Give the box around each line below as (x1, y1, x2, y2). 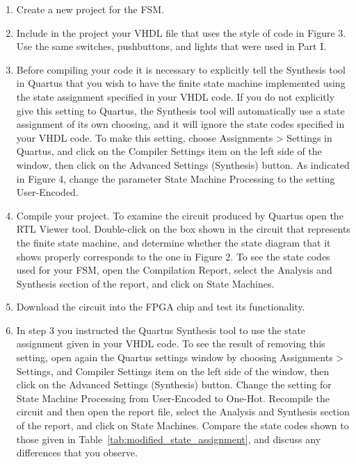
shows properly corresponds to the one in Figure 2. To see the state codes (16, 249, 330, 263)
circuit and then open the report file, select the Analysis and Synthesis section (16, 404, 350, 419)
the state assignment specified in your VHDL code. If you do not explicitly (16, 89, 335, 103)
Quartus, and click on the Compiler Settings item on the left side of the (16, 144, 322, 158)
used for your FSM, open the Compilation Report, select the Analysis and (16, 263, 332, 277)
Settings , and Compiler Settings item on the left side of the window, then (16, 363, 330, 378)
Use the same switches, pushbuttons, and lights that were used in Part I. (16, 39, 327, 53)
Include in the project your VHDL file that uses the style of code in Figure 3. (16, 25, 346, 40)
